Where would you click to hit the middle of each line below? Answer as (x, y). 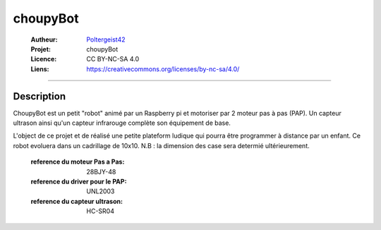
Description (40, 96)
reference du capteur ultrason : (77, 201)
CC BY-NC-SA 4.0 (113, 59)
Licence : (44, 59)
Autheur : (44, 40)
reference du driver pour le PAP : (79, 181)
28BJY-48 (101, 171)
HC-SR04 (100, 211)
